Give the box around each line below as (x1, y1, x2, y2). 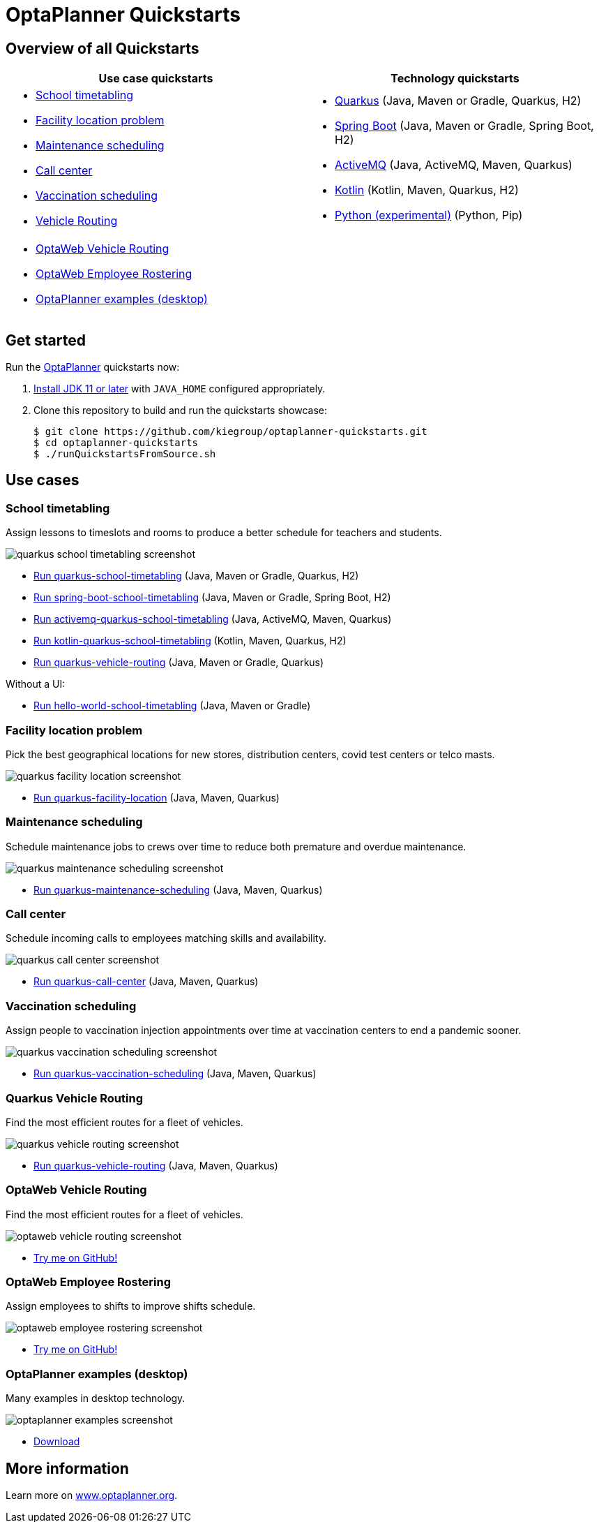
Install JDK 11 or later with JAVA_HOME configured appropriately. (33, 383, 326, 395)
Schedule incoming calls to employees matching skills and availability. (6, 932, 326, 945)
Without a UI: (6, 678, 66, 690)
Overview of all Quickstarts (6, 39, 199, 57)
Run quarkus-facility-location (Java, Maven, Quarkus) (33, 791, 280, 804)
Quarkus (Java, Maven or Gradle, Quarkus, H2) (335, 94, 582, 108)
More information (6, 1459, 129, 1477)
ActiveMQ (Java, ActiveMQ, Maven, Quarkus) (335, 158, 573, 172)
